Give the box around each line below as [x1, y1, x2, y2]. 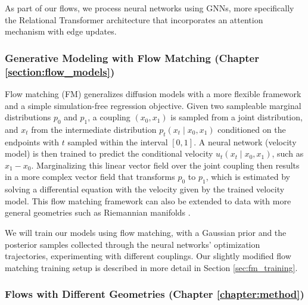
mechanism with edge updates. [5, 25, 117, 38]
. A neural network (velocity [194, 135, 297, 148]
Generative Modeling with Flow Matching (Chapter [5, 50, 259, 65]
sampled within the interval [67, 135, 168, 148]
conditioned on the [217, 123, 286, 135]
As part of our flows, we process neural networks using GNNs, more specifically [5, 2, 294, 14]
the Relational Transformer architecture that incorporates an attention [5, 13, 263, 26]
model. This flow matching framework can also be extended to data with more [5, 194, 291, 207]
